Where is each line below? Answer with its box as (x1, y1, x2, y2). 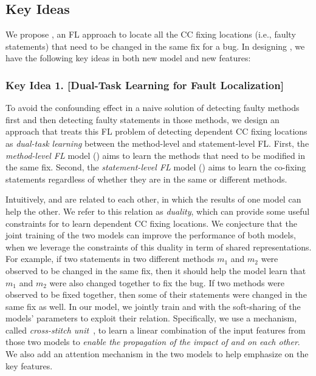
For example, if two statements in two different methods (5, 252, 215, 265)
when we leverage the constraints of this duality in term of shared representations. (5, 240, 312, 253)
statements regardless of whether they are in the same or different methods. (5, 172, 287, 185)
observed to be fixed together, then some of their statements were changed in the (5, 288, 307, 301)
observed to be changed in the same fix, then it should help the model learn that (5, 264, 306, 277)
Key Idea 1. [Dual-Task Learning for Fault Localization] (5, 77, 284, 92)
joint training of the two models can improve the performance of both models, (5, 229, 296, 241)
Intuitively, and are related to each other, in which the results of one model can (5, 193, 301, 206)
